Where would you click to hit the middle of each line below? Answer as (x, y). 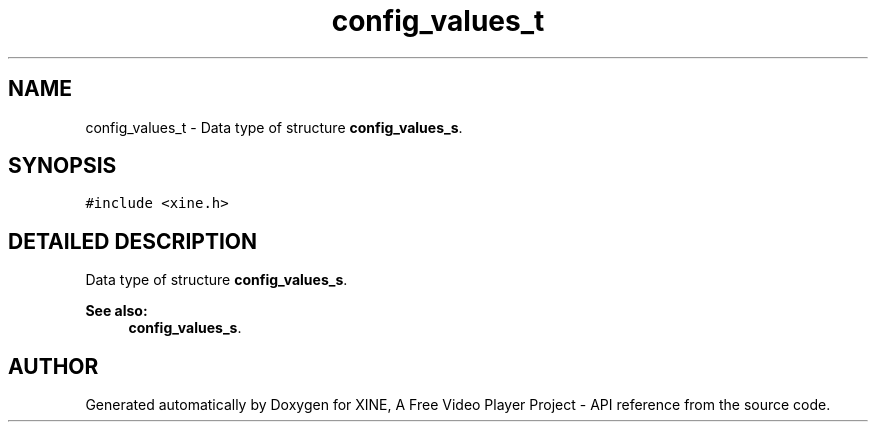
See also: (116, 311)
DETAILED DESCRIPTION (133, 241)
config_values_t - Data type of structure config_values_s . (274, 127)
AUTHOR (53, 366)
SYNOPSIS (62, 166)
